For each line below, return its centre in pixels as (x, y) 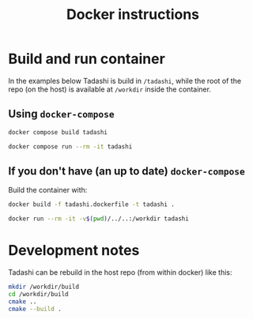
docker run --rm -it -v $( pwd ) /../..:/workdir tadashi (99, 219)
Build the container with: (48, 190)
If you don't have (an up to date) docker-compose (126, 171)
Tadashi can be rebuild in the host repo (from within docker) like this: (120, 272)
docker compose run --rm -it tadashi (70, 146)
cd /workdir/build (38, 294)
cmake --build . (35, 309)
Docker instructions (133, 15)
